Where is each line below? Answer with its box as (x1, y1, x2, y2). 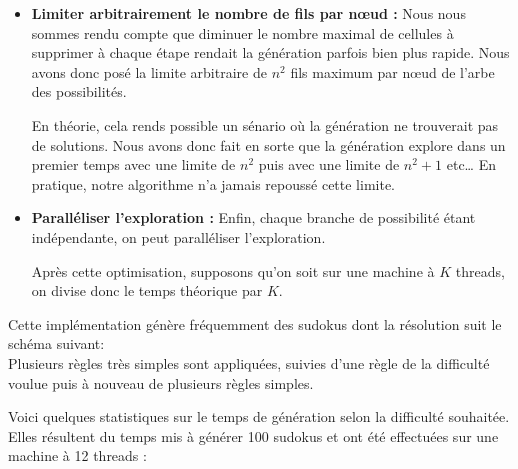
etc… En (446, 154, 496, 175)
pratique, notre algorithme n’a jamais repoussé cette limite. (31, 173, 396, 194)
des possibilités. (31, 81, 127, 102)
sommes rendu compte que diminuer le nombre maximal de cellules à (31, 22, 454, 43)
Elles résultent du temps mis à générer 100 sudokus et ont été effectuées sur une (8, 425, 499, 446)
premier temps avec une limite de (31, 154, 236, 175)
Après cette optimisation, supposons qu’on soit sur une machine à (31, 260, 435, 281)
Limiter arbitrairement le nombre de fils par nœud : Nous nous (31, 3, 466, 23)
